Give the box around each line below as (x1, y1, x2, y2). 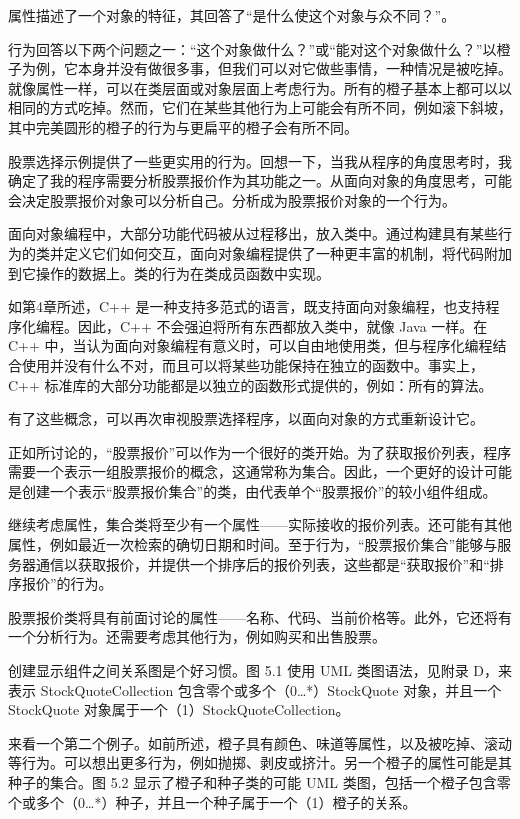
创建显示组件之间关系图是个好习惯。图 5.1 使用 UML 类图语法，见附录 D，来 (8, 660, 512, 681)
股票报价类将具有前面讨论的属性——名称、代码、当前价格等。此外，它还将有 (8, 606, 512, 627)
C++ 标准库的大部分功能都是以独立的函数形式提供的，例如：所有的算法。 (8, 374, 493, 395)
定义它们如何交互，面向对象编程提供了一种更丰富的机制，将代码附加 (63, 242, 512, 263)
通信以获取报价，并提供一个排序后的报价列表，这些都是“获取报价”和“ (35, 553, 490, 574)
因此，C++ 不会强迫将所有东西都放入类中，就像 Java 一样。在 (77, 315, 488, 336)
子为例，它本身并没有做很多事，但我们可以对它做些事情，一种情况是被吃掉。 (8, 58, 512, 79)
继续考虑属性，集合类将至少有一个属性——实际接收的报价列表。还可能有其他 (8, 514, 512, 535)
